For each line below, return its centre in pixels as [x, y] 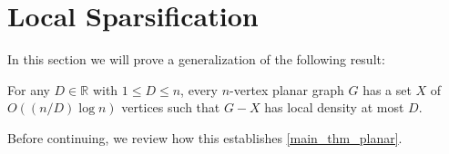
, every [199, 89]
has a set [387, 89]
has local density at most [334, 107]
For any [29, 89]
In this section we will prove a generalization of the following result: [196, 59]
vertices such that [171, 107]
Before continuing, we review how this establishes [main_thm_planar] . [205, 137]
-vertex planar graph [287, 89]
